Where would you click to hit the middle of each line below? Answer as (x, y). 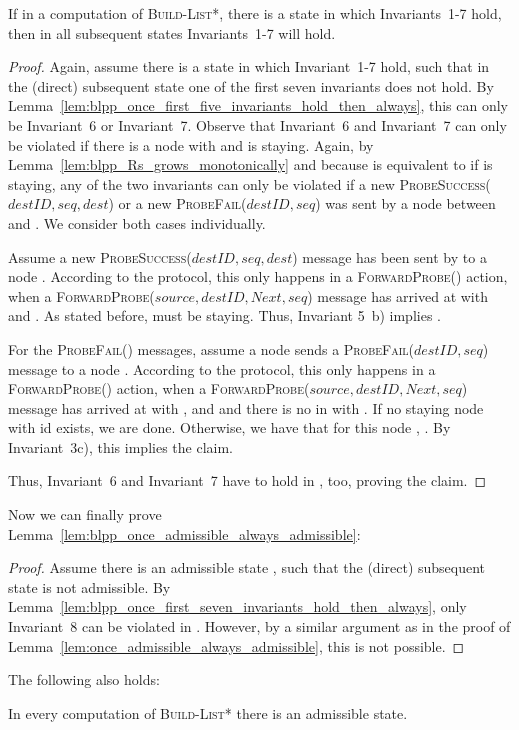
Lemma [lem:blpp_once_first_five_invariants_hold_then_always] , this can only (258, 105)
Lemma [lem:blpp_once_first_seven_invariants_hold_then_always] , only (237, 606)
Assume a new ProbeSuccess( (100, 256)
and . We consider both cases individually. (137, 222)
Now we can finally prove (85, 514)
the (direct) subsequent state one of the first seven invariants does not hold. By (251, 85)
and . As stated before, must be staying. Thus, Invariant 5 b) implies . (224, 315)
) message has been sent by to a (389, 256)
